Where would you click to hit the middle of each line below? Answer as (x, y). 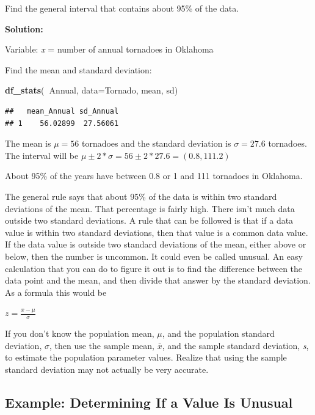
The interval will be (42, 155)
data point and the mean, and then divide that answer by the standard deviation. (158, 280)
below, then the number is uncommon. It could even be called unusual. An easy (154, 256)
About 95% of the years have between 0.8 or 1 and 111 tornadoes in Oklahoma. (154, 176)
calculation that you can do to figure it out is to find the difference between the (154, 268)
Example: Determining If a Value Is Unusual (149, 402)
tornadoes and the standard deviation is (156, 143)
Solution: (24, 28)
